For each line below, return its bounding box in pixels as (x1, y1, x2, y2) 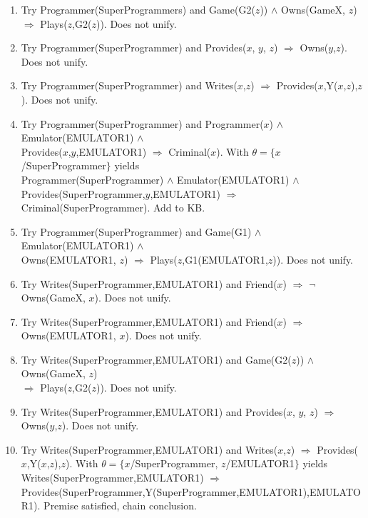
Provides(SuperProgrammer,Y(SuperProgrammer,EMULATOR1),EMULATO (21, 484, 361, 499)
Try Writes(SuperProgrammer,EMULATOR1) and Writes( (21, 442, 278, 457)
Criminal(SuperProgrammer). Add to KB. (21, 200, 205, 215)
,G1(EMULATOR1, (182, 251, 268, 267)
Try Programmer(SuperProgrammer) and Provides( (21, 40, 247, 55)
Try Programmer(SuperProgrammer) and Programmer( (21, 116, 264, 131)
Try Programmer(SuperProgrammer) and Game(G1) (21, 224, 252, 239)
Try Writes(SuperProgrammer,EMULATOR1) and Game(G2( (21, 352, 292, 367)
